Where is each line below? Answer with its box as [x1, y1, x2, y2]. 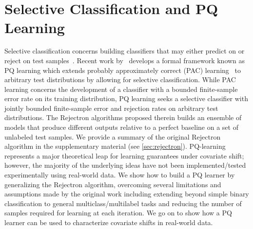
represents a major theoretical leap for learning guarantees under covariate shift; [4, 150, 244, 160]
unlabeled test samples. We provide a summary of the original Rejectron [4, 131, 221, 141]
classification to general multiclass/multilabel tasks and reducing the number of [4, 198, 242, 208]
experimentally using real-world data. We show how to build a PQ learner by [4, 170, 235, 180]
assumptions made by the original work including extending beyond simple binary [4, 189, 249, 199]
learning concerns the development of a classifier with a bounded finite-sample [4, 84, 238, 94]
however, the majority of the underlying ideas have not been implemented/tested [4, 160, 246, 170]
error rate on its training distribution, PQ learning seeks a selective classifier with [4, 93, 248, 104]
